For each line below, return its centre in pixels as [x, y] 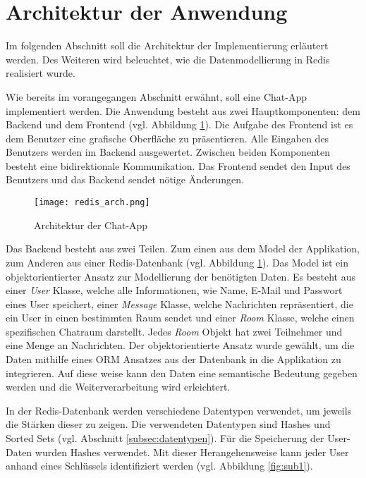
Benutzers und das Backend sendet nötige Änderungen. [125, 179]
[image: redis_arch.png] [92, 203]
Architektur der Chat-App [91, 225]
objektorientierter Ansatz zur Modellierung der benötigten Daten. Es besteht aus [181, 276]
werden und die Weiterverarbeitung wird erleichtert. [118, 387]
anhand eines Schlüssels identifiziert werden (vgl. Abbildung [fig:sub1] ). [159, 466]
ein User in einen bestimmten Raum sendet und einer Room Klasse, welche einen [180, 318]
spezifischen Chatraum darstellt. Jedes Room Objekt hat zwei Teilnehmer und [174, 331]
